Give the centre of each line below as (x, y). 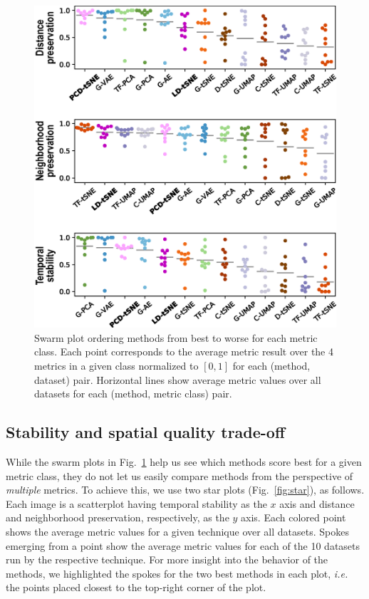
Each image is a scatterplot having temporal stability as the (136, 503)
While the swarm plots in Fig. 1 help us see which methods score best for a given (184, 462)
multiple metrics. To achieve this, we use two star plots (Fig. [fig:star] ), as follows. (185, 490)
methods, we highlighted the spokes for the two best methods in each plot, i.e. (177, 573)
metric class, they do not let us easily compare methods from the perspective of (180, 475)
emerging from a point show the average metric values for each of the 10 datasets (183, 545)
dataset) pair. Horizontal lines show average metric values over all (178, 379)
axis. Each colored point (293, 517)
